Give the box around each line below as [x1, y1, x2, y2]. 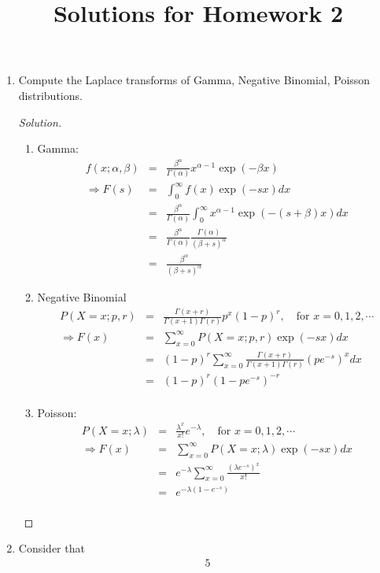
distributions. [18, 87, 83, 103]
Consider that [18, 540, 85, 556]
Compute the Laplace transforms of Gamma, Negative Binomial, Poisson [18, 72, 371, 88]
